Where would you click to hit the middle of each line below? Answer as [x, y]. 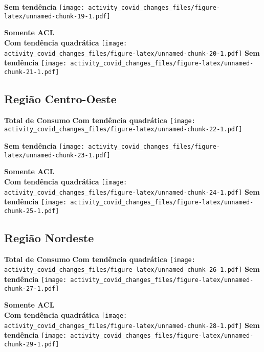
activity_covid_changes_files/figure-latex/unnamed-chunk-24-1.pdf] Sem [132, 191]
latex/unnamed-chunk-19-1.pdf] [57, 16]
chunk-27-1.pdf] [32, 288]
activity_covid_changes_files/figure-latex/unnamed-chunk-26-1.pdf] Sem [132, 269]
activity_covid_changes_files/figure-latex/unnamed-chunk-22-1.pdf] [123, 130]
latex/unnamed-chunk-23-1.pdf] [57, 155]
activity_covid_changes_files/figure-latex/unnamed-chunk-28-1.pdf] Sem [132, 325]
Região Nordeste [49, 237]
